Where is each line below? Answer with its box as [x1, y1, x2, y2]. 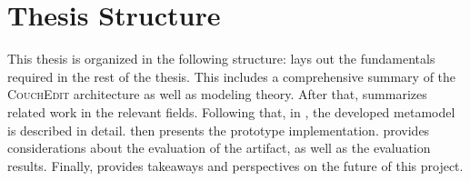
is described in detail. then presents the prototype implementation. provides [7, 120, 430, 139]
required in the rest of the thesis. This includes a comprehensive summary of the [7, 66, 456, 85]
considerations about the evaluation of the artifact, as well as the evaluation [7, 138, 431, 157]
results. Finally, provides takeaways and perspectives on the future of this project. [7, 156, 464, 175]
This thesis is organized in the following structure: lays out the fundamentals [7, 49, 435, 68]
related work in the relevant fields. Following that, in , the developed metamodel [7, 102, 455, 121]
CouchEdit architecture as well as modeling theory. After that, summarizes [7, 85, 427, 104]
